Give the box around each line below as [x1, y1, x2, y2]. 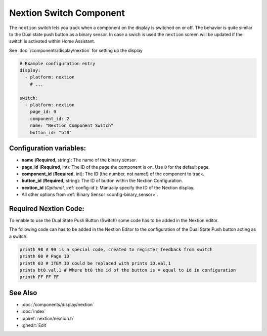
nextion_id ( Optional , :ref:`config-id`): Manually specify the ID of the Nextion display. [21, 185, 195, 190]
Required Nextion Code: [9, 204, 85, 213]
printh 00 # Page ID [19, 254, 69, 259]
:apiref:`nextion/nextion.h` [21, 315, 75, 321]
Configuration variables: [9, 144, 87, 152]
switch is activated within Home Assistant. [9, 38, 95, 44]
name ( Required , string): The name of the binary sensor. [21, 157, 137, 163]
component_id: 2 [30, 116, 69, 121]
